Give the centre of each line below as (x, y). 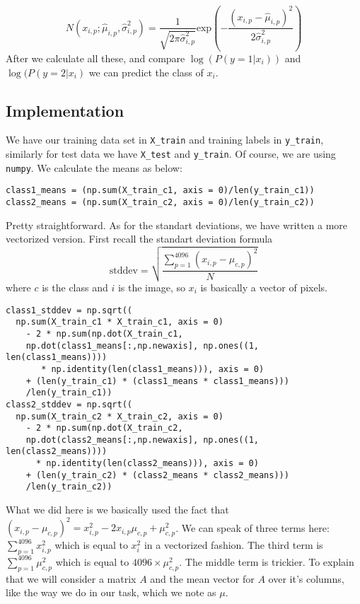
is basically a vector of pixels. (264, 287)
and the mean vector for (202, 578)
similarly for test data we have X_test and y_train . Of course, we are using (171, 153)
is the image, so (151, 287)
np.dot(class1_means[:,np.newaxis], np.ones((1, (142, 345)
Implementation (65, 110)
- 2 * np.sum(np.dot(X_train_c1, (104, 333)
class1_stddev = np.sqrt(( (69, 310)
